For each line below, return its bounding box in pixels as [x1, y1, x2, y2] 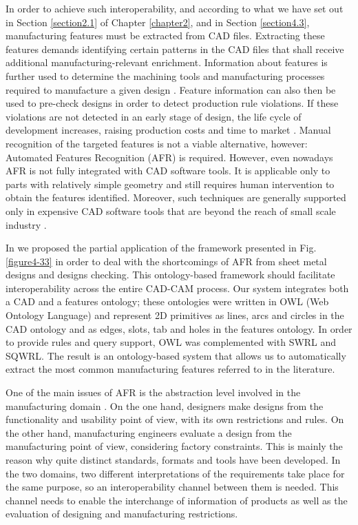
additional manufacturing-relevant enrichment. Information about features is [6, 55, 328, 70]
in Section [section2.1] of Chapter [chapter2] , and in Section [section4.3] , [6, 14, 310, 29]
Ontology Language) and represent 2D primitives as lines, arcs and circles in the [6, 308, 344, 322]
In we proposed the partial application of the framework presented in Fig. [6, 240, 317, 255]
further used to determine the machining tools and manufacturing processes [6, 68, 325, 83]
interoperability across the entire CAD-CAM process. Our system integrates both [6, 280, 349, 295]
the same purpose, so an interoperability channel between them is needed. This [6, 480, 339, 494]
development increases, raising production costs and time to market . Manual [6, 123, 331, 137]
